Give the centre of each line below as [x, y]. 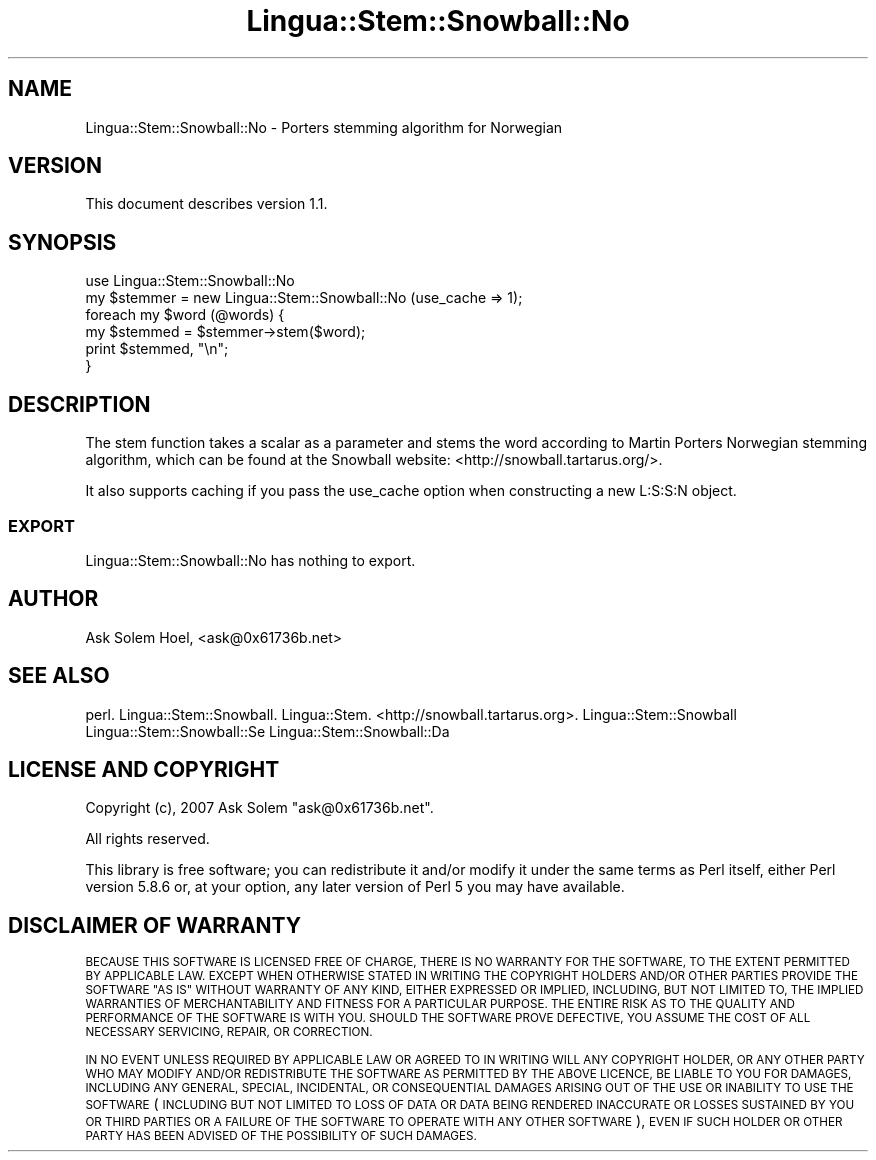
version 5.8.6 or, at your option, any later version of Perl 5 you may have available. [355, 887]
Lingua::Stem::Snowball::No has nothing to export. [250, 560]
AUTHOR [53, 599]
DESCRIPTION [79, 404]
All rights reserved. [147, 839]
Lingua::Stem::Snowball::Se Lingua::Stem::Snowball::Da [267, 731]
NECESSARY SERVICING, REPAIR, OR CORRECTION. [229, 1032]
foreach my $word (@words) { [185, 315]
